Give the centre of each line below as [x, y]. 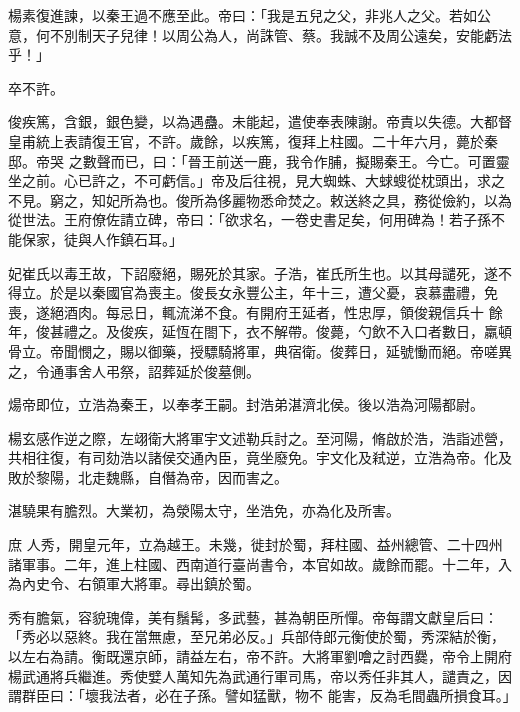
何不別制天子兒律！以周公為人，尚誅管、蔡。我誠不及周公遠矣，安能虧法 [273, 34]
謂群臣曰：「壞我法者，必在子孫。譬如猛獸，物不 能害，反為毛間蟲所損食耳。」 [262, 695]
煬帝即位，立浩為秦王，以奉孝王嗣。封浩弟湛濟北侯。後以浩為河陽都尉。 [246, 404]
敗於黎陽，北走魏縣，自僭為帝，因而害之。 [148, 476]
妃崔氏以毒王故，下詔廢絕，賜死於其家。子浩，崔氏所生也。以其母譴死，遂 [253, 272]
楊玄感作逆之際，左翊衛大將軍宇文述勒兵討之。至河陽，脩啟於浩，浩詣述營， [260, 437]
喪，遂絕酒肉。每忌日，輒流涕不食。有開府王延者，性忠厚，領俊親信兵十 [246, 311]
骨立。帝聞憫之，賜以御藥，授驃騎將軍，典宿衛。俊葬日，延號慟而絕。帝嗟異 [260, 350]
